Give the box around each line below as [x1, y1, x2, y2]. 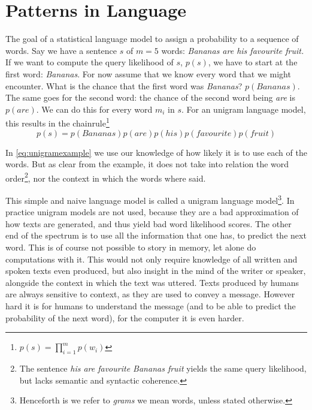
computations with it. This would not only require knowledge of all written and [5, 252, 298, 265]
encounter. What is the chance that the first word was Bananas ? [5, 79, 243, 92]
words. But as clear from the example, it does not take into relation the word [5, 158, 289, 170]
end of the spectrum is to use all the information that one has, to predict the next [5, 229, 307, 242]
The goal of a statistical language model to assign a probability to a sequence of [5, 32, 299, 45]
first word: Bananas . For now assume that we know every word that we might [5, 67, 291, 80]
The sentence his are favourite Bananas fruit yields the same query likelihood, [19, 361, 307, 374]
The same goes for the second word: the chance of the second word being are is [5, 91, 295, 104]
